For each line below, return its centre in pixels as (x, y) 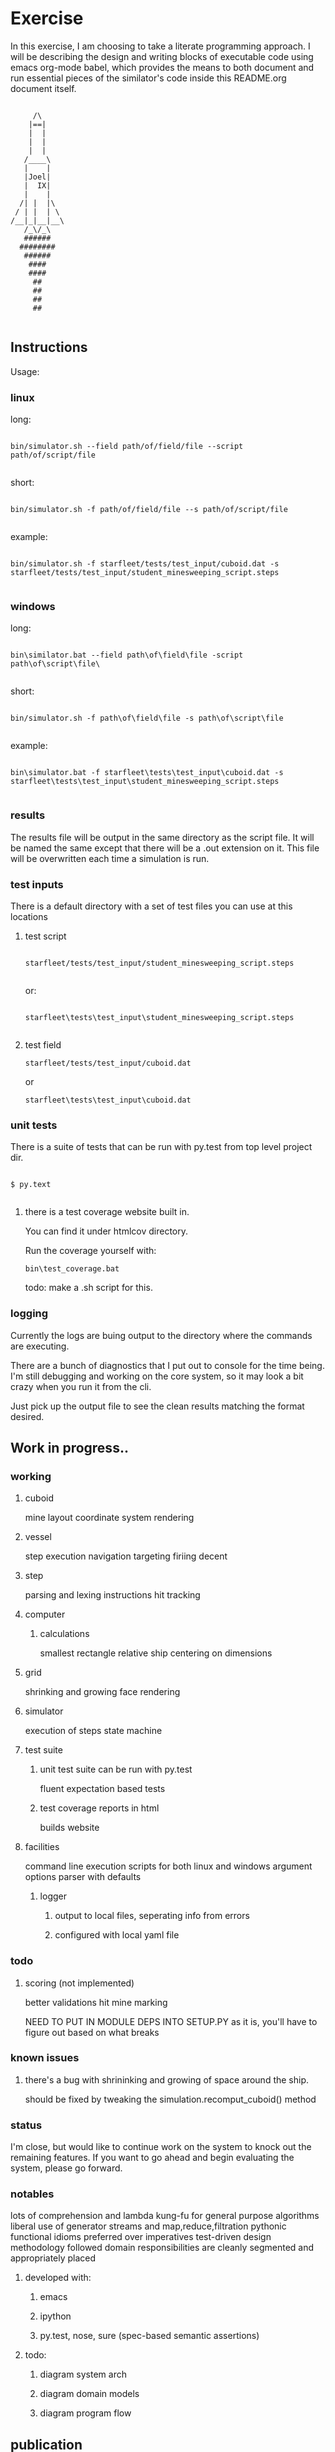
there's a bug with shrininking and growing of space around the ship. (167, 2079)
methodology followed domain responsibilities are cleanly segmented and (162, 2248)
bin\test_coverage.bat (72, 1269)
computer (45, 1614)
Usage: (25, 371)
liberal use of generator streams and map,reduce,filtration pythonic (148, 2226)
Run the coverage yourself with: (90, 1251)
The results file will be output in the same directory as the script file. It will (162, 837)
